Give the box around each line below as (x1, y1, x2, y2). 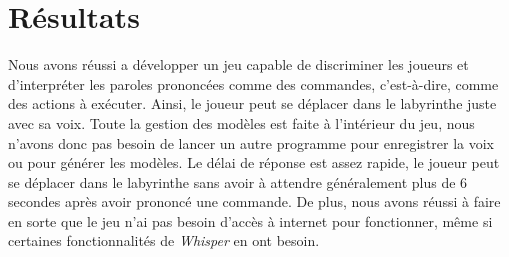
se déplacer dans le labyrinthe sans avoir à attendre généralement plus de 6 (8, 171, 468, 192)
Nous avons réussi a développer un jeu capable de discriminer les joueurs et (8, 54, 469, 75)
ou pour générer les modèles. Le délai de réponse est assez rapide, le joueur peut (8, 152, 500, 173)
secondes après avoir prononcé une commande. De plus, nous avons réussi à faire (8, 191, 501, 212)
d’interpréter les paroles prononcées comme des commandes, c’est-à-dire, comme (8, 73, 499, 94)
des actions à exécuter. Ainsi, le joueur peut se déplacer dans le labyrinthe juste (8, 93, 497, 114)
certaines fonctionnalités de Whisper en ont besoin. (8, 230, 320, 251)
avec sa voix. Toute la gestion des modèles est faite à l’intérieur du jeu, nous (8, 112, 475, 133)
